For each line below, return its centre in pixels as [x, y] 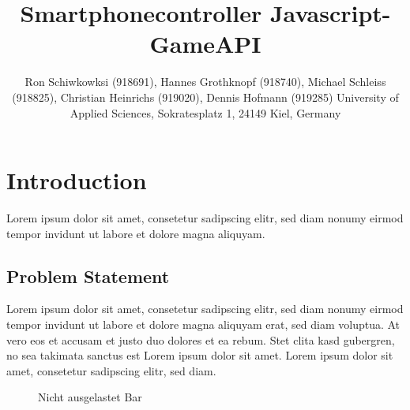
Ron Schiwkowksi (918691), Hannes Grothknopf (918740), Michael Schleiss [205, 82]
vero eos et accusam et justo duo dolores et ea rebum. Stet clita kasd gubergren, [201, 339]
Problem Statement [88, 276]
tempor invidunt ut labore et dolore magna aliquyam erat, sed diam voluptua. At [203, 324]
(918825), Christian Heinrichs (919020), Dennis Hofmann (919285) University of [205, 97]
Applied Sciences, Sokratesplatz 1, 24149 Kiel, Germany [205, 112]
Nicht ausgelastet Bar [90, 397]
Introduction [77, 180]
